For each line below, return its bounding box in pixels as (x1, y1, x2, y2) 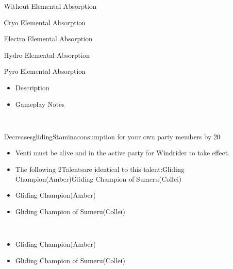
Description (15, 82, 50, 92)
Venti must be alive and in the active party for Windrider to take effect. (15, 148, 230, 158)
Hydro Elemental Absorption (4, 50, 90, 60)
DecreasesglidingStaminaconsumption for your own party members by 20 (4, 131, 220, 141)
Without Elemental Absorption (4, 1, 97, 11)
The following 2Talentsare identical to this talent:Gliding (15, 164, 184, 174)
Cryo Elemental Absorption (4, 17, 86, 27)
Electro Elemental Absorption (4, 34, 93, 44)
